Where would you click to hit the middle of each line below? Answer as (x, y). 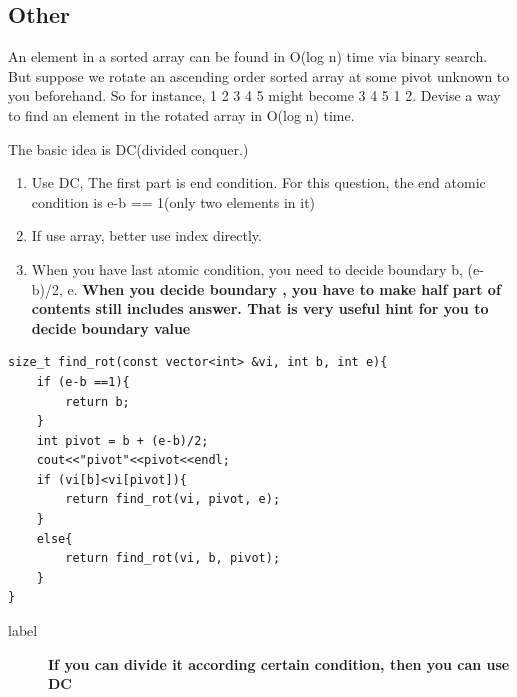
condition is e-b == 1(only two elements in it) (173, 201)
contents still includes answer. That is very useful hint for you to (260, 308)
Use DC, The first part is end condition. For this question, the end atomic (258, 182)
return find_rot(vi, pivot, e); (173, 499)
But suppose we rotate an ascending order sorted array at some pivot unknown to (259, 75)
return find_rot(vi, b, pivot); (173, 558)
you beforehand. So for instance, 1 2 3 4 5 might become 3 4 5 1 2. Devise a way (254, 95)
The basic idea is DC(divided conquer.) (128, 148)
